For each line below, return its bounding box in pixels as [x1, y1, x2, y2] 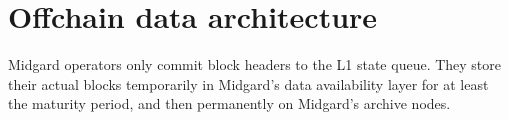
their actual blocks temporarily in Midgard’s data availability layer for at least [8, 73, 489, 94]
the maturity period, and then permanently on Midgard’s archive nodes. [8, 93, 451, 114]
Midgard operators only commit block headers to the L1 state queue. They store [8, 54, 502, 75]
